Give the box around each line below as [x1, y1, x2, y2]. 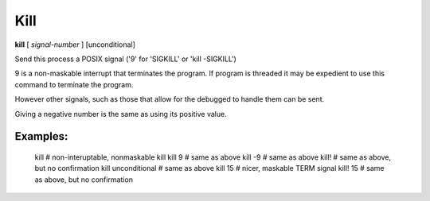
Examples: [14, 129, 68, 143]
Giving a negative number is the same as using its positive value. [14, 109, 227, 118]
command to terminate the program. [14, 79, 134, 89]
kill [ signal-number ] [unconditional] [14, 40, 135, 49]
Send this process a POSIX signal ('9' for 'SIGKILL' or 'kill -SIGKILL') [14, 54, 236, 64]
